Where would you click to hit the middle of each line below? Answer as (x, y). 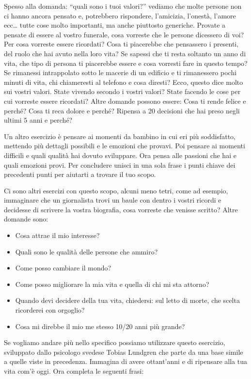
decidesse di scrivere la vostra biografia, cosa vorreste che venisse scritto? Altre (121, 209)
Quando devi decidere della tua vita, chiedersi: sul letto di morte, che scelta (127, 300)
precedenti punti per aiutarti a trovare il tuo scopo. (80, 174)
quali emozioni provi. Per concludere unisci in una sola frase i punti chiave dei (120, 165)
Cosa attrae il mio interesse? (57, 235)
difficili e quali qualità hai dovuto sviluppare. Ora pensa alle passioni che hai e (120, 155)
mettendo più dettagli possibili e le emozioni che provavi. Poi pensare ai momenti (125, 146)
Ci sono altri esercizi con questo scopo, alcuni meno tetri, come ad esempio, (116, 190)
